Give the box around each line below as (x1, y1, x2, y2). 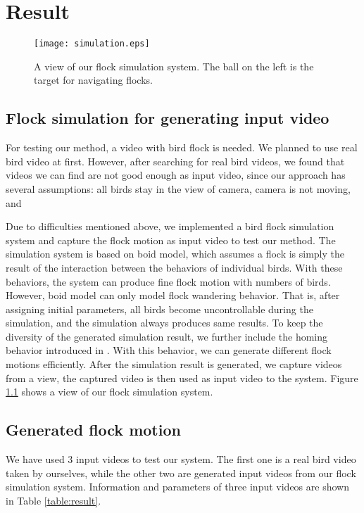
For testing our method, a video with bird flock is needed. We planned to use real (6, 140, 358, 155)
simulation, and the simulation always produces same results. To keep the (6, 315, 323, 330)
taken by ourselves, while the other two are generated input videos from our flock (6, 465, 356, 480)
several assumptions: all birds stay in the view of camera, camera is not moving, (6, 181, 351, 196)
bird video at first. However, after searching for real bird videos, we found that (6, 153, 345, 168)
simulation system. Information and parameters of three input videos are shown (6, 479, 349, 494)
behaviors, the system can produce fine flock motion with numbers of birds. (6, 274, 331, 289)
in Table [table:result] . (6, 493, 101, 507)
